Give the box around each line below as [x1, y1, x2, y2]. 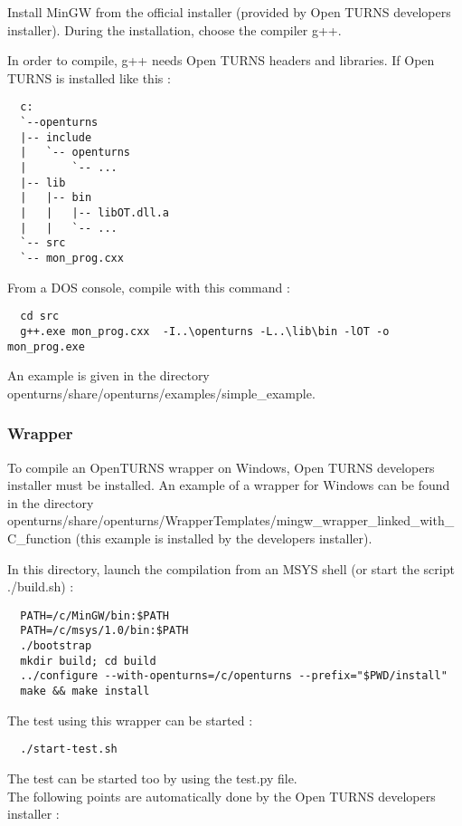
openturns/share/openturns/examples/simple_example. [7, 383, 316, 402]
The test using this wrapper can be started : [7, 710, 253, 729]
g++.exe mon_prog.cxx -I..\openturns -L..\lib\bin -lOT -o [20, 324, 390, 338]
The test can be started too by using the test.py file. [7, 768, 297, 787]
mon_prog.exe [7, 340, 85, 353]
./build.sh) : [7, 577, 74, 596]
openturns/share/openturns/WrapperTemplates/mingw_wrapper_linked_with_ [7, 511, 455, 530]
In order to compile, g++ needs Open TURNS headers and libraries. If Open [7, 51, 435, 70]
